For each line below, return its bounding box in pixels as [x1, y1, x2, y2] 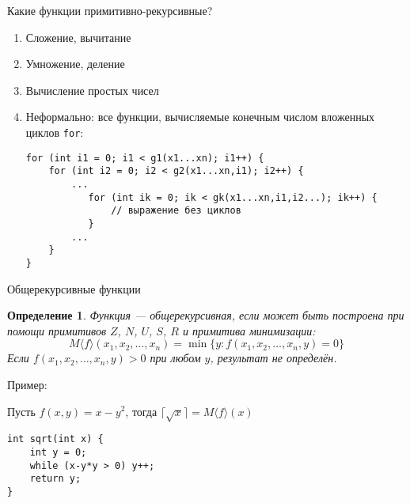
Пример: [7, 376, 47, 392]
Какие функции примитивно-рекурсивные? [7, 2, 213, 18]
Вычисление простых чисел [25, 81, 159, 98]
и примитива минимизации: [182, 322, 316, 338]
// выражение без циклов [111, 205, 241, 217]
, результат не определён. [210, 350, 337, 366]
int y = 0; [29, 446, 87, 458]
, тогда [125, 403, 158, 419]
